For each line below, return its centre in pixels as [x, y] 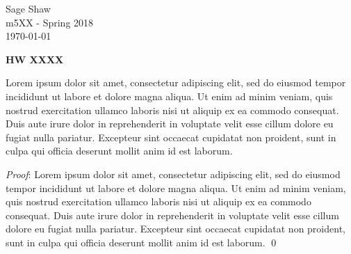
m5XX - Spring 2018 [50, 22]
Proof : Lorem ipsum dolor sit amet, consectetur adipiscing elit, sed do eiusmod [173, 174]
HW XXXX [35, 59]
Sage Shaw [28, 8]
